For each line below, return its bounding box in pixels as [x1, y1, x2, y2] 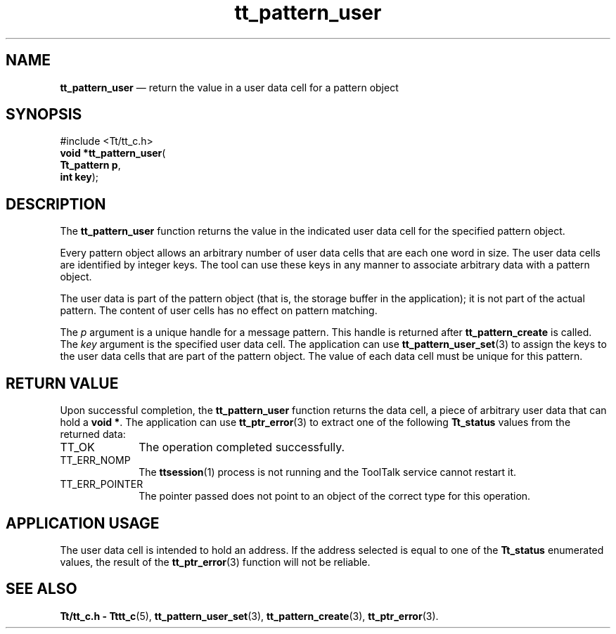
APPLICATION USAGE [6, 514, 160, 532]
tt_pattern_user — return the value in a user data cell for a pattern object [60, 81, 399, 93]
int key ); [60, 171, 99, 183]
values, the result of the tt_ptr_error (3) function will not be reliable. [60, 555, 371, 568]
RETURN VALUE [6, 374, 119, 392]
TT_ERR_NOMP [60, 454, 131, 467]
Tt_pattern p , [60, 159, 121, 172]
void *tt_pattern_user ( [60, 147, 166, 160]
